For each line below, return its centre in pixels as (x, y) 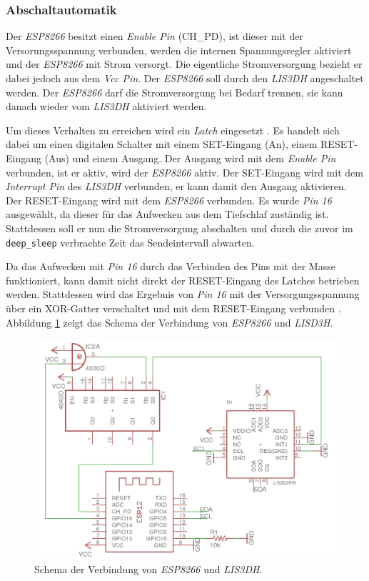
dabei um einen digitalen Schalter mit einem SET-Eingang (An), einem (162, 144)
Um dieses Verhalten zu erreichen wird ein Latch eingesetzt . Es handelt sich (173, 130)
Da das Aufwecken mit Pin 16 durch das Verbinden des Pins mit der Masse (171, 266)
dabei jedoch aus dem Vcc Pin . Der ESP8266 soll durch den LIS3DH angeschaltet (185, 78)
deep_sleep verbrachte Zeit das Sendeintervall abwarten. (130, 242)
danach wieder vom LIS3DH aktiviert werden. (106, 106)
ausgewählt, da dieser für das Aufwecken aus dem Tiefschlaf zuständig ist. (167, 214)
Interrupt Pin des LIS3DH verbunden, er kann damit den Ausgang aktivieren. (176, 186)
